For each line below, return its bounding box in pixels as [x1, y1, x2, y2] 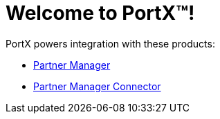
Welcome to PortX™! [6, 1, 195, 25]
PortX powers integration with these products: [6, 37, 215, 50]
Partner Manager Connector [33, 80, 161, 92]
